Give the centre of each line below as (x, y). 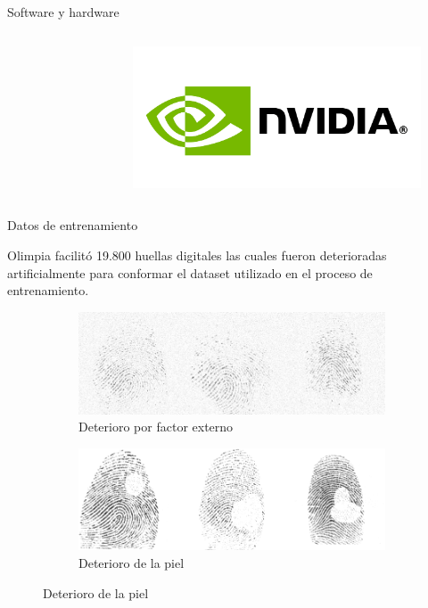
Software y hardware (63, 12)
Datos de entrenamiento (73, 225)
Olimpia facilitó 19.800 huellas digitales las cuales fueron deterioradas (197, 255)
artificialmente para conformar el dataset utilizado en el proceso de (190, 272)
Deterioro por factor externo (156, 427)
